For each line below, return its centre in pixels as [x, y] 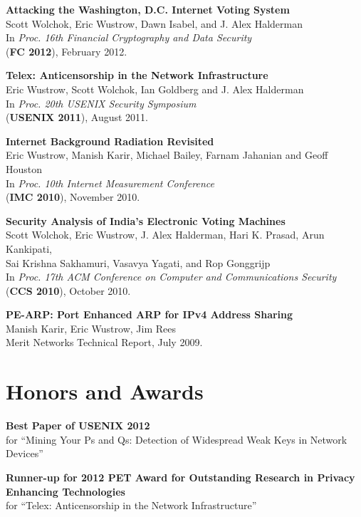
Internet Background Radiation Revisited [110, 141]
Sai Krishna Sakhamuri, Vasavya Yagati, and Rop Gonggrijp [138, 262]
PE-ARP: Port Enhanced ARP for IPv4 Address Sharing [150, 314]
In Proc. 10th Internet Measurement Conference [110, 183]
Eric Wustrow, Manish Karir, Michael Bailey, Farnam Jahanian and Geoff [167, 155]
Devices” [25, 453]
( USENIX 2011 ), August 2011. [77, 117]
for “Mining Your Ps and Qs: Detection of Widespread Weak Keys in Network [177, 439]
